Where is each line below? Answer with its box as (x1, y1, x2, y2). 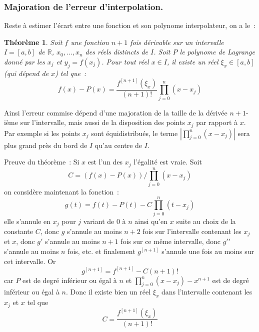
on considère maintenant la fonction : (4, 186, 119, 196)
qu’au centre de (94, 139, 142, 150)
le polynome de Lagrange (179, 46, 255, 57)
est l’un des (87, 156, 123, 167)
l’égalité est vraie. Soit (133, 156, 202, 167)
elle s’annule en (4, 215, 51, 226)
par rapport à (196, 117, 238, 127)
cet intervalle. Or (4, 255, 56, 266)
